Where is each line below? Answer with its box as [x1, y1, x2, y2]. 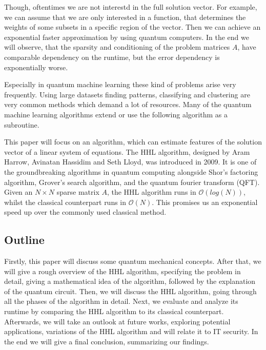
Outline [4, 232, 45, 248]
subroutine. [4, 119, 39, 130]
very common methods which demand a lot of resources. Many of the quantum [4, 99, 252, 110]
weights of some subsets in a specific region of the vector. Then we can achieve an [4, 22, 261, 32]
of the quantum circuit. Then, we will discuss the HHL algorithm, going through [4, 285, 257, 296]
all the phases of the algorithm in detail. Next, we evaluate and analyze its [4, 296, 238, 306]
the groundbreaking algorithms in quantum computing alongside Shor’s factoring [4, 166, 258, 177]
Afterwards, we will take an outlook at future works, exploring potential [4, 316, 231, 326]
